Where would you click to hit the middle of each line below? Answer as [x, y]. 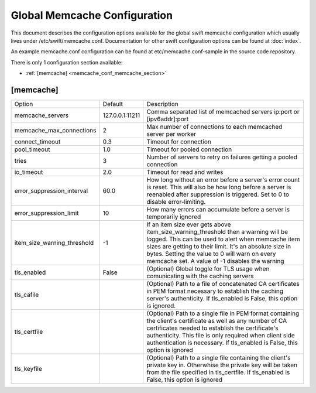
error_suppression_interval [51, 191]
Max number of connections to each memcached [214, 127]
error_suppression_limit [47, 213]
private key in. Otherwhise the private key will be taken [222, 365]
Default [113, 104]
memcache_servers [42, 115]
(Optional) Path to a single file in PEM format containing [223, 313]
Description [162, 104]
